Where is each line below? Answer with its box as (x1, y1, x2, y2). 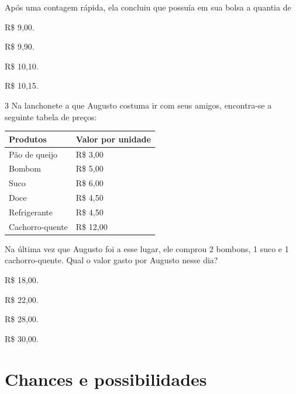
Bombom (9, 162, 42, 175)
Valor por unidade (75, 133, 151, 145)
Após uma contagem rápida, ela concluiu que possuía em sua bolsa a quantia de (5, 1, 291, 13)
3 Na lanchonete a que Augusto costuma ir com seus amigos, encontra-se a (5, 99, 272, 111)
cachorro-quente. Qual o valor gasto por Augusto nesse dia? (5, 254, 218, 266)
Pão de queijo (9, 148, 58, 160)
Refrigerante (9, 205, 53, 218)
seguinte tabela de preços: (5, 110, 97, 123)
